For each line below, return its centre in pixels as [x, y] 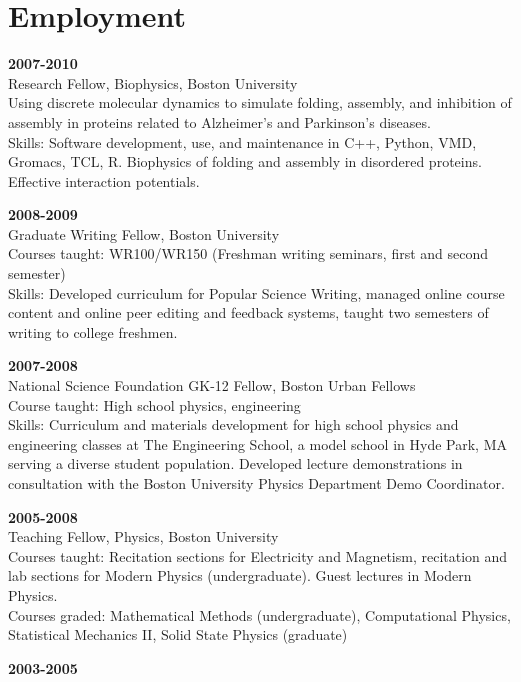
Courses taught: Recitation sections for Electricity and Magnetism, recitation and [258, 555]
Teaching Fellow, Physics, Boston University [143, 536]
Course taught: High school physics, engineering [154, 404]
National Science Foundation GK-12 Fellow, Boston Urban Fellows [212, 385]
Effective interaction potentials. [104, 180]
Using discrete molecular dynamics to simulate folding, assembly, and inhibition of [260, 102]
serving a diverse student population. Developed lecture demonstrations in [235, 463]
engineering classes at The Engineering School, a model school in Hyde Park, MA [257, 443]
